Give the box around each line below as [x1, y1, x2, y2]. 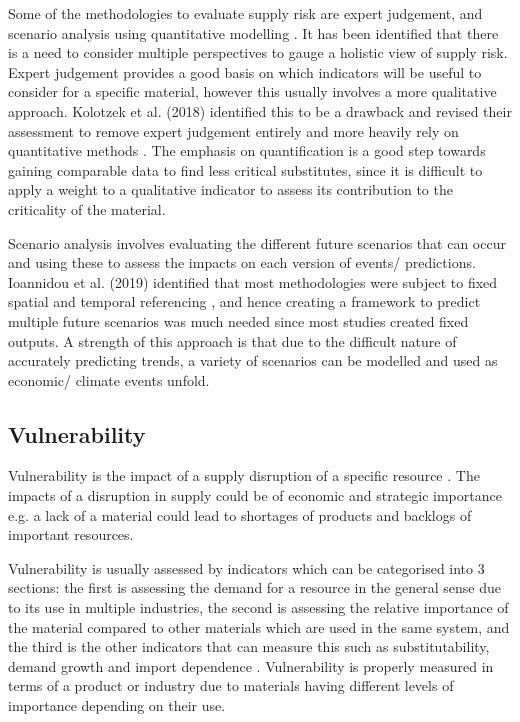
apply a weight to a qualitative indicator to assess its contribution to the [8, 179, 453, 200]
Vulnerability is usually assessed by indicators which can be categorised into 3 [8, 557, 485, 578]
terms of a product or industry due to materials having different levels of [8, 675, 454, 696]
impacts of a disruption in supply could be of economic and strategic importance [8, 485, 502, 506]
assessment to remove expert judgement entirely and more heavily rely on [8, 120, 459, 141]
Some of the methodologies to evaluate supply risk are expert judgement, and [8, 3, 483, 23]
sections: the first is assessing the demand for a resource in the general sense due [8, 577, 501, 598]
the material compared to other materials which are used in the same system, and [8, 616, 510, 637]
